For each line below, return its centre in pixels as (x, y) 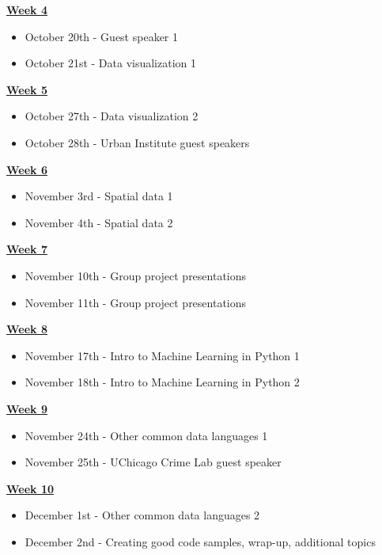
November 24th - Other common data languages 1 (146, 435)
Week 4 (27, 10)
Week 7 (27, 249)
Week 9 (27, 408)
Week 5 (27, 89)
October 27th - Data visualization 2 (112, 116)
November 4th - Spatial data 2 (99, 222)
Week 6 (27, 169)
